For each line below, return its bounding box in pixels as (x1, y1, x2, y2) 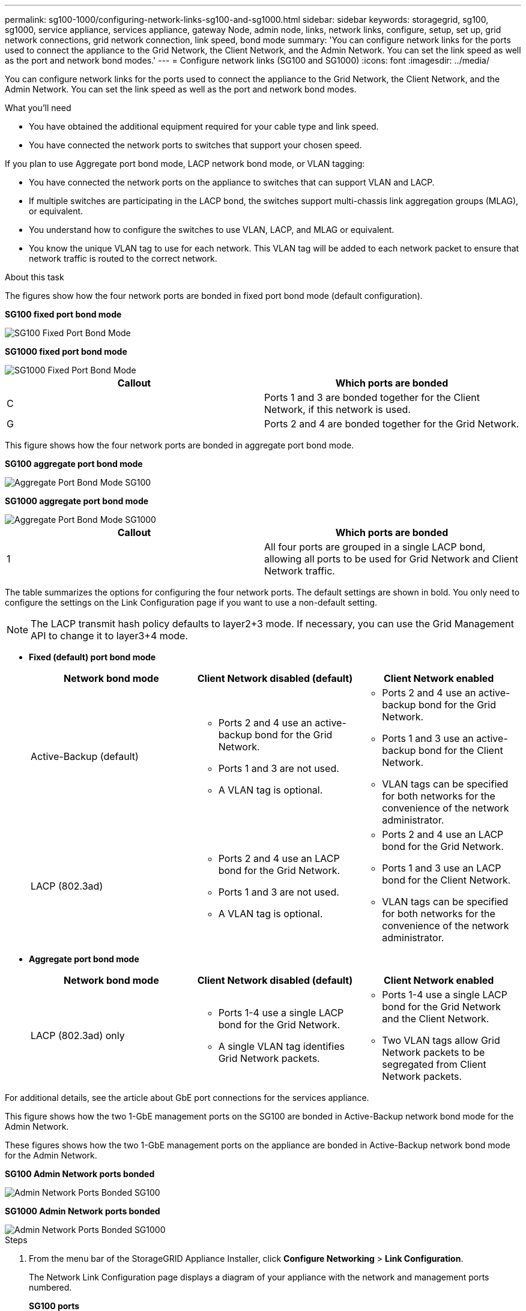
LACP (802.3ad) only (31, 1029, 125, 1041)
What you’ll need (5, 103, 71, 113)
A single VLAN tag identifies (218, 1040, 345, 1052)
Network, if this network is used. (264, 403, 411, 415)
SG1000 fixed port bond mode (5, 346, 127, 357)
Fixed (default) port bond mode (29, 652, 156, 662)
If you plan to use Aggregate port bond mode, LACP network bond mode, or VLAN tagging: (5, 158, 365, 169)
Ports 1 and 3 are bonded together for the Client (264, 391, 480, 403)
